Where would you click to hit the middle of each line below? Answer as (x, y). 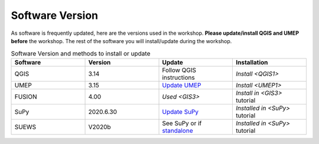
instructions (178, 77)
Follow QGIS (179, 70)
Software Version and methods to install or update (81, 53)
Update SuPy (180, 112)
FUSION (26, 96)
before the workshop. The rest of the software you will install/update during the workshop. (121, 41)
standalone (178, 130)
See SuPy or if (182, 123)
